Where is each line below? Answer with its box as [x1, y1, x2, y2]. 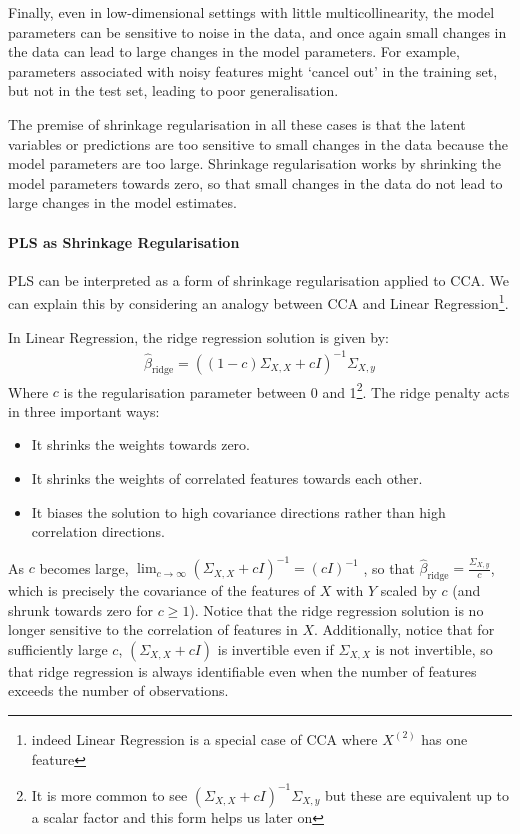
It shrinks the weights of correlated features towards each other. [31, 467, 423, 488]
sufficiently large [8, 638, 108, 659]
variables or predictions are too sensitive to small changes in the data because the [8, 133, 508, 154]
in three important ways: [8, 400, 160, 421]
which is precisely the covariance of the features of [8, 580, 316, 601]
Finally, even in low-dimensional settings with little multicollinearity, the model [8, 2, 495, 22]
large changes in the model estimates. [8, 192, 237, 213]
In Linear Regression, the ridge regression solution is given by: [8, 326, 389, 347]
